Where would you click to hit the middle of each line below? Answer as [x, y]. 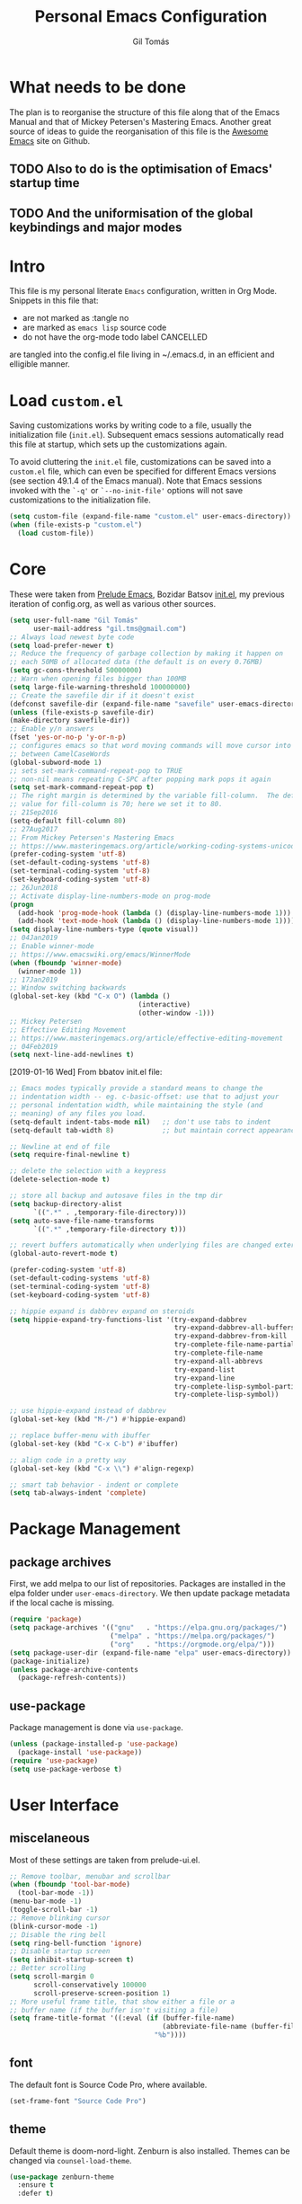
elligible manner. [40, 364]
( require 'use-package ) [54, 1760]
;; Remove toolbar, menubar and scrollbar [90, 1876]
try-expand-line [204, 1378]
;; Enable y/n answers [52, 729]
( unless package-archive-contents [74, 1669]
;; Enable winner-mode [52, 946]
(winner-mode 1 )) [50, 971]
